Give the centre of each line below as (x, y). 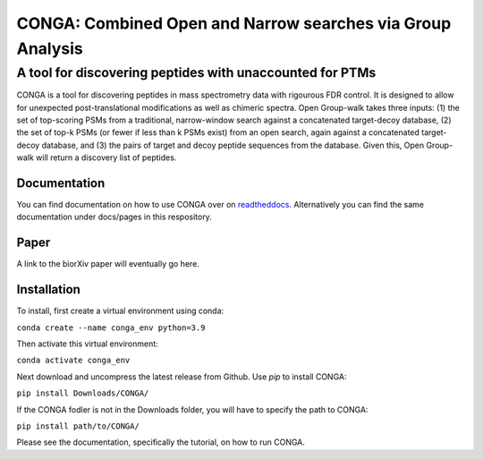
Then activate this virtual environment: (87, 344)
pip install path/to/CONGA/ (78, 426)
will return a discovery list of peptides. (106, 157)
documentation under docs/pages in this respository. (114, 217)
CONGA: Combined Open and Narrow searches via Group (234, 23)
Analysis (50, 48)
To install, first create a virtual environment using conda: (120, 311)
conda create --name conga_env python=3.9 (111, 327)
